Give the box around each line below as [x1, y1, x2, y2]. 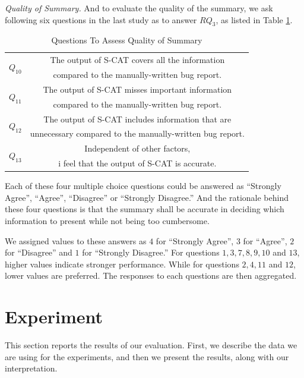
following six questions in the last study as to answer [5, 13, 197, 26]
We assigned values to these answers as [5, 234, 147, 247]
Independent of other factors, [84, 142, 191, 155]
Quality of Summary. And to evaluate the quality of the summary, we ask [5, 2, 273, 14]
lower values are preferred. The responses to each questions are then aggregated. [5, 269, 297, 282]
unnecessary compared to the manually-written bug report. [30, 127, 245, 140]
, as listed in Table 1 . [216, 13, 293, 26]
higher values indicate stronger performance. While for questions [5, 257, 239, 270]
